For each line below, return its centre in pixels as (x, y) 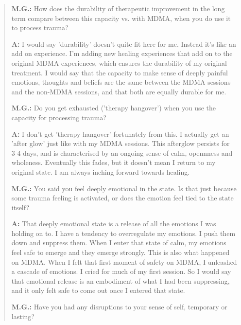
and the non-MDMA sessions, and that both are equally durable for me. (119, 91)
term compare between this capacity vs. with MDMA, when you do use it (121, 18)
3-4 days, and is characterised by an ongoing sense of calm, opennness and (122, 153)
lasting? (23, 316)
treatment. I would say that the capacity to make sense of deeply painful (120, 72)
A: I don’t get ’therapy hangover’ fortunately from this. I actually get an (120, 134)
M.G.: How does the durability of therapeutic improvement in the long (118, 8)
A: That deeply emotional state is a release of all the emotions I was (114, 224)
